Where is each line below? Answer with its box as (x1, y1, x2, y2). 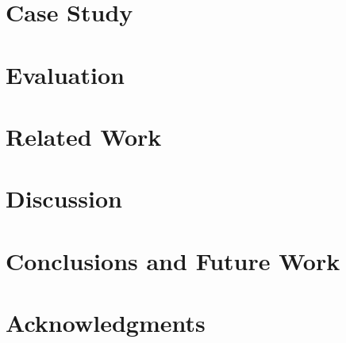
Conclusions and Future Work (6, 244, 340, 276)
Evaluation (6, 58, 125, 90)
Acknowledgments (6, 307, 206, 339)
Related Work (6, 120, 162, 152)
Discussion (6, 182, 122, 215)
